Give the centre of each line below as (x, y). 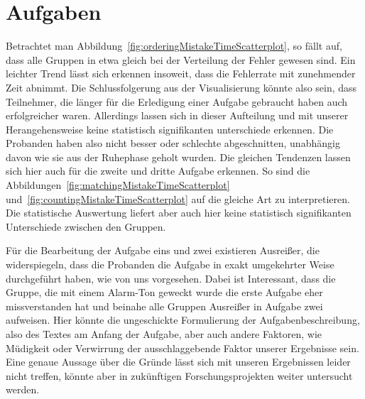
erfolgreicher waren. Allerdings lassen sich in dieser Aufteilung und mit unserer (177, 115)
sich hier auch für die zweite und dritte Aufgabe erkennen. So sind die (158, 171)
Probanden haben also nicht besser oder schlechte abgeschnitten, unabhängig (173, 143)
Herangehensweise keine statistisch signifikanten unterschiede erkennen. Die (170, 129)
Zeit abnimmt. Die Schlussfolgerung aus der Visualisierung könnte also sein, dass (181, 87)
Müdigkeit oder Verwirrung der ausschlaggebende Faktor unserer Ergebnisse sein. (182, 348)
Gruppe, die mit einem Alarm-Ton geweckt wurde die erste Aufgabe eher (164, 292)
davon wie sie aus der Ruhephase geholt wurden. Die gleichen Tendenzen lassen (178, 157)
